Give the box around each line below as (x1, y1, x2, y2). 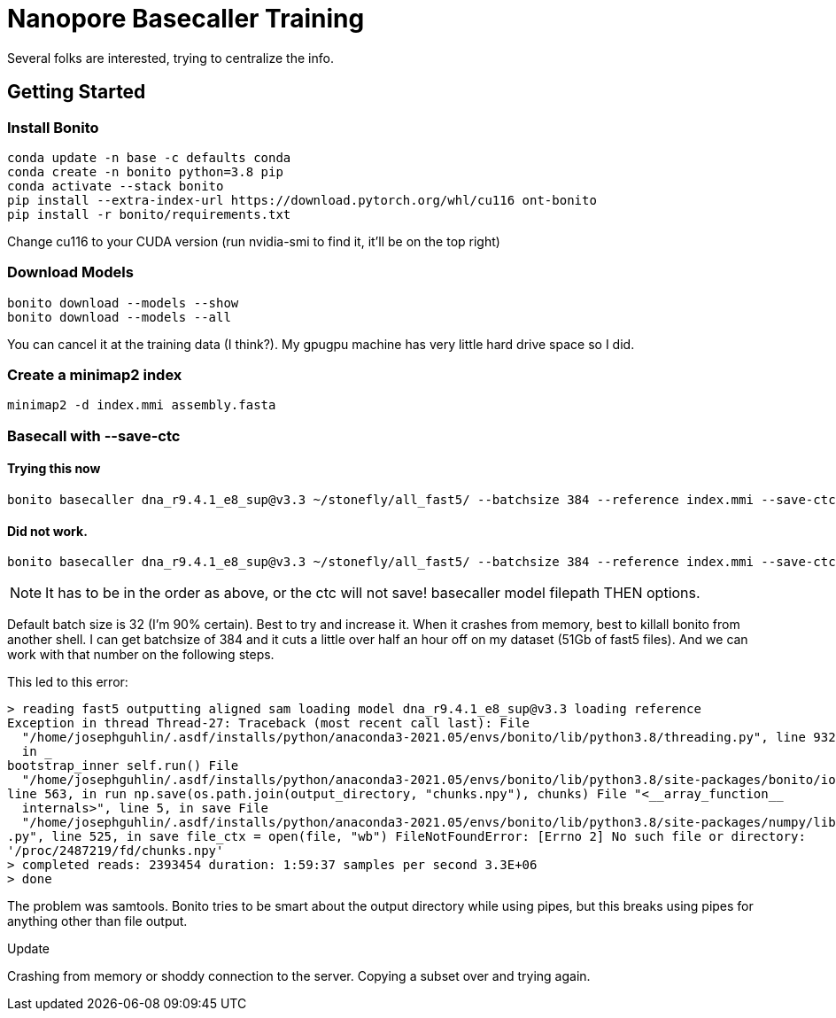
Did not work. (7, 523, 88, 539)
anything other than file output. (7, 913, 188, 929)
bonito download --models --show (7, 295, 239, 310)
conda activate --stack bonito (7, 178, 224, 193)
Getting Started (7, 81, 146, 104)
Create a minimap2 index (7, 366, 182, 385)
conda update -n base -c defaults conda (7, 150, 291, 165)
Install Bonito (7, 118, 99, 136)
